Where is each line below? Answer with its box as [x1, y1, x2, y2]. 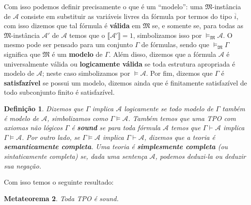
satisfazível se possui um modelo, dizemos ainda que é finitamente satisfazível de [4, 77, 247, 87]
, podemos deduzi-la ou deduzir [155, 151, 246, 161]
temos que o [69, 30, 105, 40]
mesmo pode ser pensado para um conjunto [4, 39, 133, 50]
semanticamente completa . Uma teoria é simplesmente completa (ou [4, 141, 228, 152]
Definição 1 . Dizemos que [4, 103, 83, 113]
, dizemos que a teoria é [144, 132, 215, 142]
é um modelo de [52, 49, 103, 59]
